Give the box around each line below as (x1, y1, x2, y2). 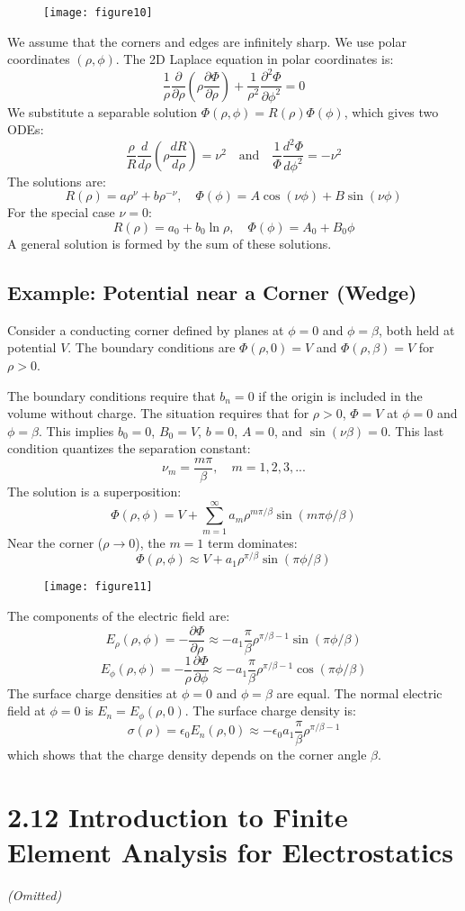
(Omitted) (7, 885, 62, 904)
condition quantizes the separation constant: (7, 439, 251, 458)
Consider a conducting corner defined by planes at (7, 320, 284, 339)
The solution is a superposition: (7, 482, 182, 501)
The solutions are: (7, 171, 106, 190)
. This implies (38, 421, 114, 440)
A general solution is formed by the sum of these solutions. (7, 234, 332, 253)
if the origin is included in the (258, 386, 423, 405)
